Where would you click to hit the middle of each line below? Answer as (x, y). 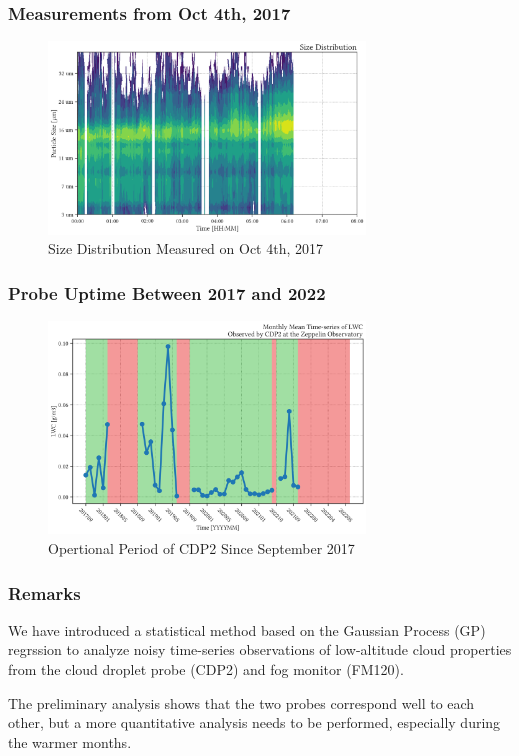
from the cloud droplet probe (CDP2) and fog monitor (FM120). (206, 669)
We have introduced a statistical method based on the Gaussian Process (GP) (247, 629)
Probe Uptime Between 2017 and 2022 (167, 292)
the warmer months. (70, 741)
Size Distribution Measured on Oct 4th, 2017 (186, 248)
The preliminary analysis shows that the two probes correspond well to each (241, 702)
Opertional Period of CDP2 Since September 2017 (201, 548)
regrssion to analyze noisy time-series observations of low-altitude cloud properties (260, 649)
